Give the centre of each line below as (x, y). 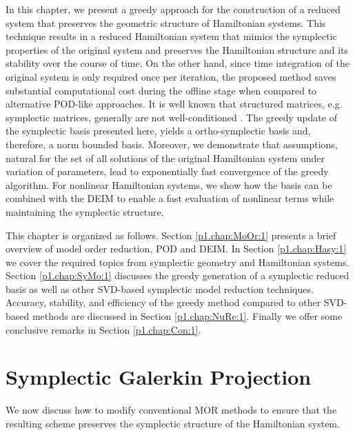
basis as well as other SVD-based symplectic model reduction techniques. (160, 289)
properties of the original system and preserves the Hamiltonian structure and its (177, 49)
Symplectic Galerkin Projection (159, 377)
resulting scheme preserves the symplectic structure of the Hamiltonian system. (173, 423)
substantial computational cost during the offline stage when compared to (161, 90)
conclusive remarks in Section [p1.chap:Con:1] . (103, 329)
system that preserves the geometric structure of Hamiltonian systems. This (166, 22)
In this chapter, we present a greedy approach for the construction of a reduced (173, 9)
